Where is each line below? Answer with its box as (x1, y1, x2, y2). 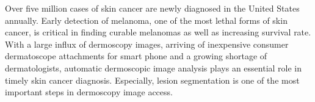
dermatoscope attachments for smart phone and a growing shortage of (5, 49, 267, 62)
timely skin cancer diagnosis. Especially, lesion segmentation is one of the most (5, 73, 300, 86)
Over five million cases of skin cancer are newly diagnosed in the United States (5, 2, 300, 14)
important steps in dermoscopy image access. (5, 86, 173, 98)
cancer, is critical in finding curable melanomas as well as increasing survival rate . (5, 26, 311, 38)
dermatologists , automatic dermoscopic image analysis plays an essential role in (5, 61, 302, 74)
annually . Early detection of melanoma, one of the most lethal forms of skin (5, 13, 288, 26)
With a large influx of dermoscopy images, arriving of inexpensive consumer (5, 37, 289, 50)
